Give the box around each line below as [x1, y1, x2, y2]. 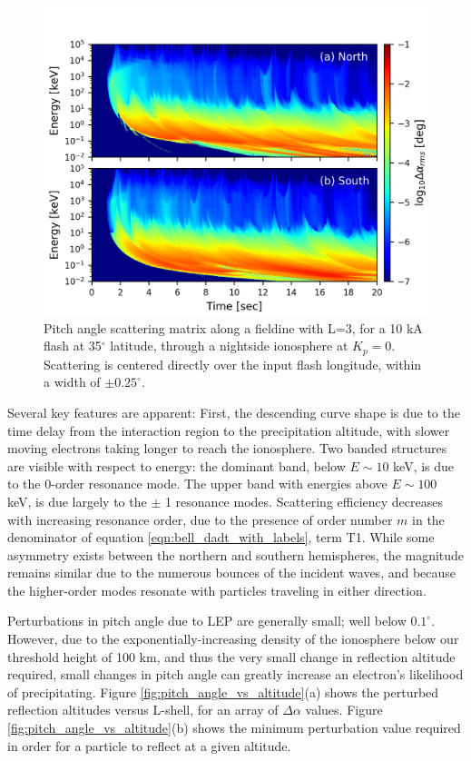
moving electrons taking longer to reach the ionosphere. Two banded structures [7, 439, 447, 458]
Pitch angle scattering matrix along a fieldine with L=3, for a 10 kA [44, 318, 423, 337]
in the [412, 509, 445, 529]
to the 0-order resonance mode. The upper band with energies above [7, 474, 388, 493]
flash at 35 [44, 336, 102, 355]
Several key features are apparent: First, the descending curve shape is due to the [7, 402, 460, 421]
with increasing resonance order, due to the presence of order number [7, 509, 393, 529]
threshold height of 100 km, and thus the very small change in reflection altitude [7, 647, 456, 666]
